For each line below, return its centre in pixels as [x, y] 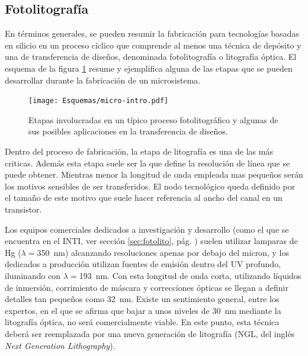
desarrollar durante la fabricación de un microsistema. [103, 80]
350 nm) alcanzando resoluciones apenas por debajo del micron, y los [163, 252]
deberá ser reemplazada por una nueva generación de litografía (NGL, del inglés [150, 333]
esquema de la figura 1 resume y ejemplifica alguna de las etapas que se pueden [149, 68]
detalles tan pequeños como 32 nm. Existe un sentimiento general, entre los [142, 299]
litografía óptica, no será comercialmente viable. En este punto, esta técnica [142, 322]
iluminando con [33, 275]
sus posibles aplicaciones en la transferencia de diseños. [128, 131]
